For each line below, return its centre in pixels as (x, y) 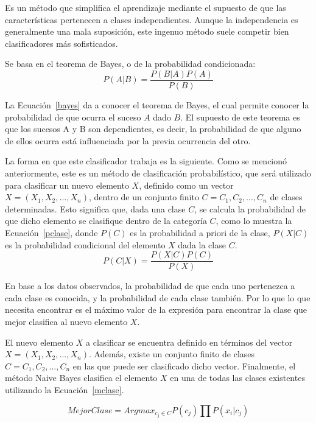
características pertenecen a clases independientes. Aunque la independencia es (152, 19)
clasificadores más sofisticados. (61, 43)
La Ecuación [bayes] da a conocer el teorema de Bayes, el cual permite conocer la (157, 105)
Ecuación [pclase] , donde (51, 232)
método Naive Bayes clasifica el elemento (81, 378)
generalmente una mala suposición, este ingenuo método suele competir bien (147, 31)
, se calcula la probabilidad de (250, 208)
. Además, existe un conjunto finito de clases (172, 354)
